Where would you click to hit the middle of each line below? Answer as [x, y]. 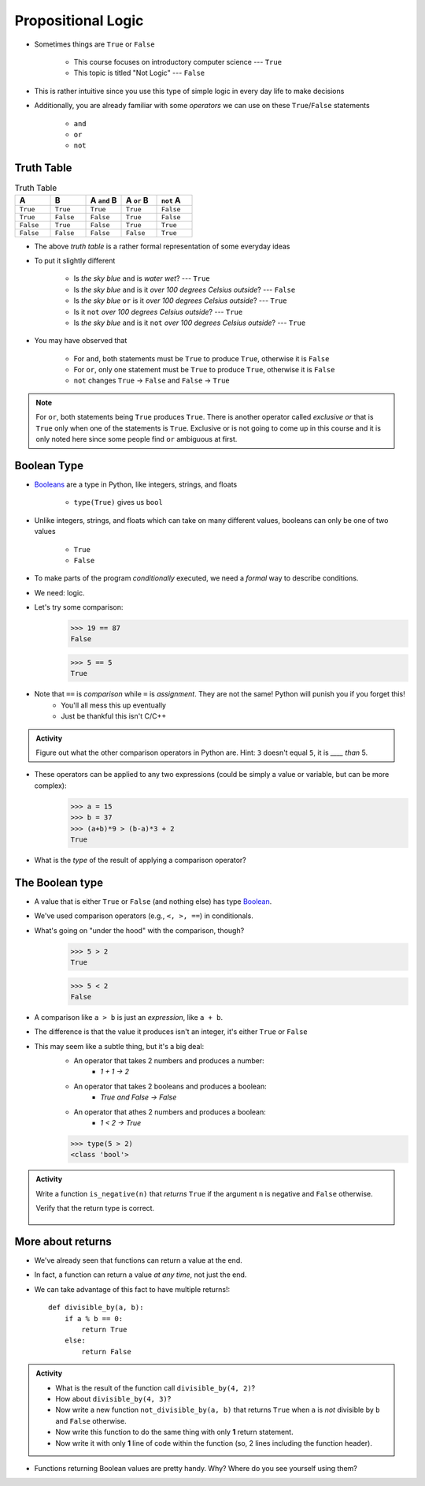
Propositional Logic [79, 21]
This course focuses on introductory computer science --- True [178, 62]
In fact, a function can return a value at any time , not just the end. [140, 1275]
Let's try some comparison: [79, 607]
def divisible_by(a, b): [96, 1308]
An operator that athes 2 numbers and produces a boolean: [170, 1111]
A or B [137, 200]
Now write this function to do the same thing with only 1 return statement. [175, 1432]
